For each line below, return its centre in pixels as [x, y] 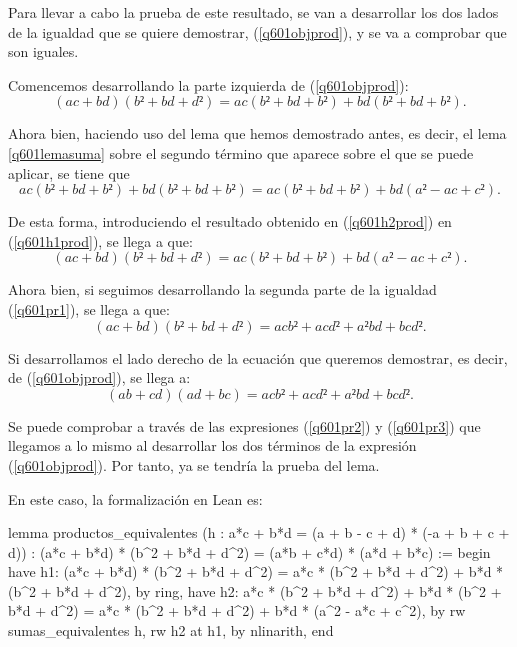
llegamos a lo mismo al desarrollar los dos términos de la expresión [212, 445]
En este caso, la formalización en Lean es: [135, 498]
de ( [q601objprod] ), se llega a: [99, 377]
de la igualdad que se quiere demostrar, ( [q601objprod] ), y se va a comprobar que [257, 31]
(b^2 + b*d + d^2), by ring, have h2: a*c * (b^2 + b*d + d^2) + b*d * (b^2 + [255, 590]
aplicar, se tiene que [69, 172]
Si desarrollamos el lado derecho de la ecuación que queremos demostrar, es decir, [258, 357]
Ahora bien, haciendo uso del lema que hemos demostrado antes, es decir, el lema [257, 133]
